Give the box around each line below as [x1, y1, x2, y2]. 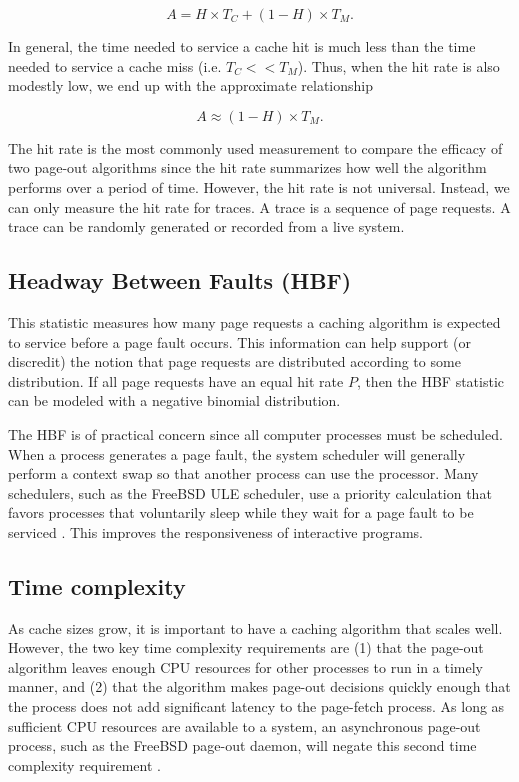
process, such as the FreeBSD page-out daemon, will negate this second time [8, 735, 477, 756]
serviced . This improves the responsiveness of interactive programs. [8, 521, 423, 542]
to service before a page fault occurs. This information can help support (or [8, 331, 471, 352]
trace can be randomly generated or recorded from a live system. [8, 216, 405, 237]
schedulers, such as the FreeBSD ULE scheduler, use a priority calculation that [8, 482, 492, 503]
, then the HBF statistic [356, 370, 505, 391]
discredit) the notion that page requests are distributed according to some [8, 351, 461, 372]
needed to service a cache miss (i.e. [8, 55, 222, 76]
